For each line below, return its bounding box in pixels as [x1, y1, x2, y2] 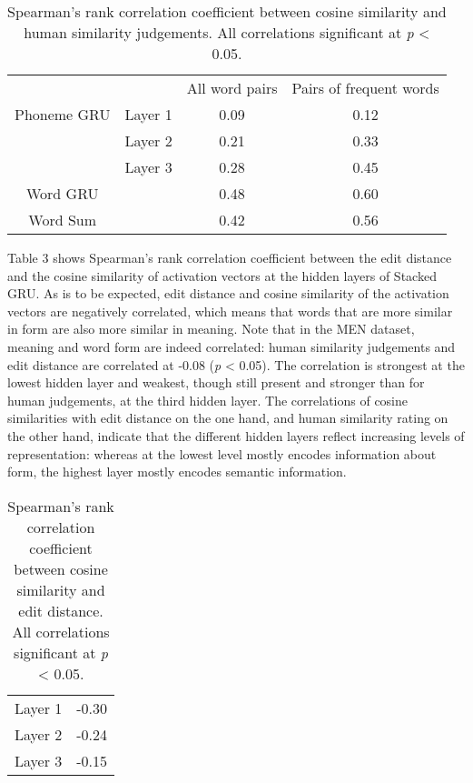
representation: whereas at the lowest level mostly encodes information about [7, 444, 437, 463]
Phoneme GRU [15, 104, 111, 125]
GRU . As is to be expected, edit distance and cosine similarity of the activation [7, 284, 449, 303]
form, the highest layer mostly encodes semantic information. [7, 462, 347, 481]
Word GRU [25, 183, 99, 204]
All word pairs [186, 77, 278, 98]
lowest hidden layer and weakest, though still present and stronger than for [7, 373, 425, 392]
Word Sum [28, 209, 97, 230]
